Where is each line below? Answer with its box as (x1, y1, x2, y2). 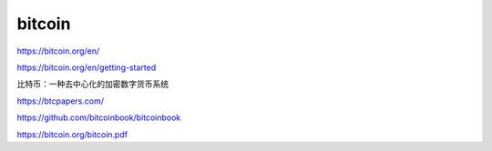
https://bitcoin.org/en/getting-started (16, 62, 157, 73)
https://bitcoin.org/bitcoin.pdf (16, 128, 128, 140)
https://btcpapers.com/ (16, 96, 105, 106)
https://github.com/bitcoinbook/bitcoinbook (16, 112, 181, 123)
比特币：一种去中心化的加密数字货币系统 (16, 78, 169, 90)
